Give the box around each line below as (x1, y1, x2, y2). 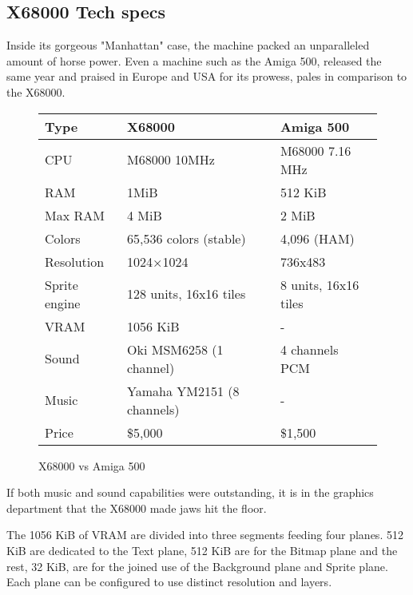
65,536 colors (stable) (127, 228, 246, 248)
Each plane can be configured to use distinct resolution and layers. (6, 573, 332, 590)
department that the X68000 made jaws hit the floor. (6, 499, 267, 516)
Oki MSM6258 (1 (127, 339, 224, 359)
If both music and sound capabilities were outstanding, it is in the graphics (6, 484, 374, 501)
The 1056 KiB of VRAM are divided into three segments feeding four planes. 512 (6, 526, 403, 543)
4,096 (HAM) (280, 228, 355, 248)
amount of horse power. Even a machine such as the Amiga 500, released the (6, 52, 382, 69)
